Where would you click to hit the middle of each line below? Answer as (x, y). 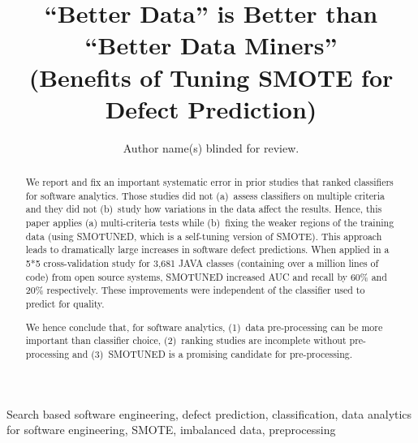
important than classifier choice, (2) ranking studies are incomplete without (186, 340)
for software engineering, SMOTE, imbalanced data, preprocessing (171, 430)
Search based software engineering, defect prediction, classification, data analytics (209, 413)
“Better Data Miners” (211, 45)
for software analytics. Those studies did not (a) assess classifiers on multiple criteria (205, 195)
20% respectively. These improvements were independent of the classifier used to (195, 290)
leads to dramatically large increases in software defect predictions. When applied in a (207, 249)
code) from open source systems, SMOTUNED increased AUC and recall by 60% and (206, 276)
